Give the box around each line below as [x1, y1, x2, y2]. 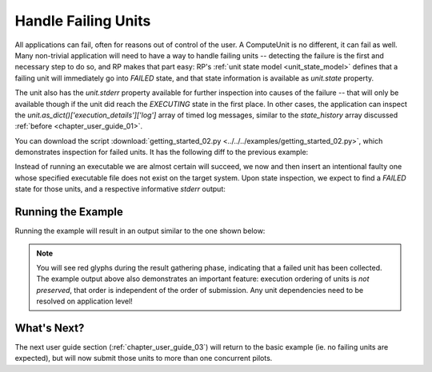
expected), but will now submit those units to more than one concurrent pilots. [14, 354, 273, 363]
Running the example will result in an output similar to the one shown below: [14, 226, 266, 235]
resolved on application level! [36, 296, 134, 307]
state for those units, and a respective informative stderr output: [14, 184, 226, 194]
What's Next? [14, 321, 85, 334]
